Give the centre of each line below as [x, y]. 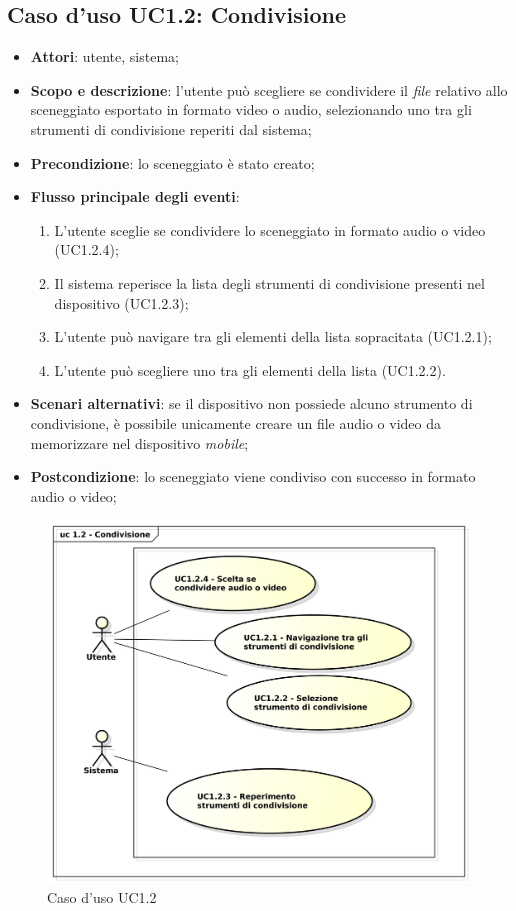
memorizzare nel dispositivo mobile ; [139, 442]
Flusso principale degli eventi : [135, 196]
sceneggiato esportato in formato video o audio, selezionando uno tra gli [251, 109]
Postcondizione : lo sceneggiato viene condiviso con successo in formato [253, 476]
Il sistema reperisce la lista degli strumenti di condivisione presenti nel [269, 282]
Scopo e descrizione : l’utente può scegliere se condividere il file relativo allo [269, 89]
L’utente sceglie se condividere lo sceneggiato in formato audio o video [270, 229]
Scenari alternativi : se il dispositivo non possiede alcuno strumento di [251, 403]
